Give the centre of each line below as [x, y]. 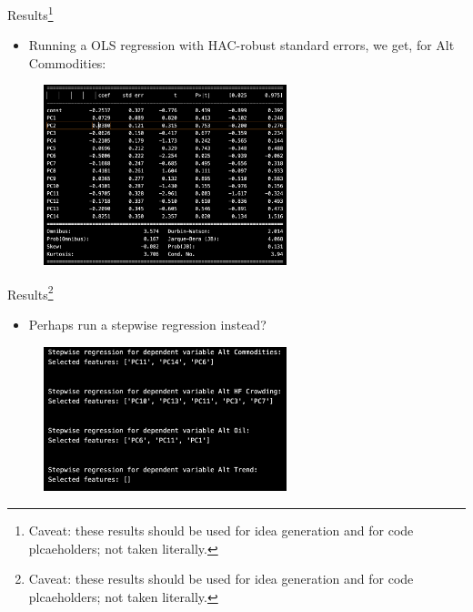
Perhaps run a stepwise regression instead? [147, 324]
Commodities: [67, 62]
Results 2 [30, 292]
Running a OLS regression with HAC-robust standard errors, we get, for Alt [242, 45]
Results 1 [30, 13]
